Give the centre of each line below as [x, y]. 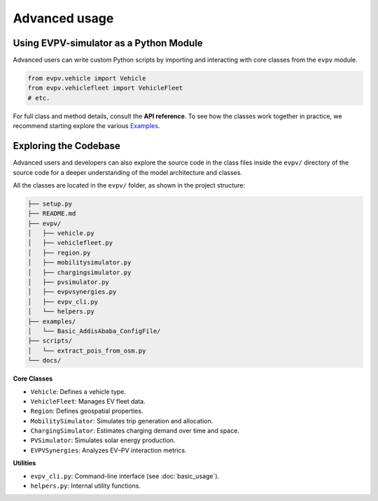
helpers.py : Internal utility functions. [86, 486]
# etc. [39, 98]
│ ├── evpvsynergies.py [72, 292]
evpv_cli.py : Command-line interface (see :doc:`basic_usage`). [125, 476]
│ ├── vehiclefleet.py [70, 243]
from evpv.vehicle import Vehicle [87, 78]
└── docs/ [44, 361]
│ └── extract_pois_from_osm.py [87, 351]
